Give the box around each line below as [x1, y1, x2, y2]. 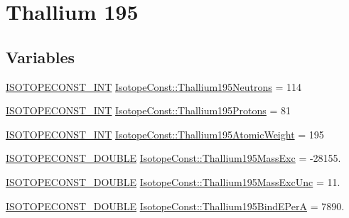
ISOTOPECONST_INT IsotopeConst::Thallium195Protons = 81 [6, 103, 291, 118]
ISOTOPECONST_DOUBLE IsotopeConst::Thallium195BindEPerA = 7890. [6, 198, 345, 213]
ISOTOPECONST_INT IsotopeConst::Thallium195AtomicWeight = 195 [6, 126, 324, 141]
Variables [6, 45, 75, 67]
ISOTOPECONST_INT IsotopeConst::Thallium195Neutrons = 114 [6, 79, 302, 94]
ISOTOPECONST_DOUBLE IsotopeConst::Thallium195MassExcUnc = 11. [6, 174, 340, 189]
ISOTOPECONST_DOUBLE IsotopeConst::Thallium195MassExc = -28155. [6, 151, 341, 165]
